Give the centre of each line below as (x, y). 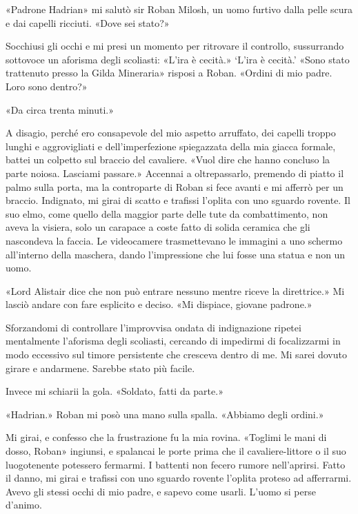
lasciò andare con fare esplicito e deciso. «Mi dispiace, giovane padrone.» (159, 304)
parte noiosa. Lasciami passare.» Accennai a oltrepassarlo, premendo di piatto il (175, 173)
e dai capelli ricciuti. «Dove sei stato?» (88, 22)
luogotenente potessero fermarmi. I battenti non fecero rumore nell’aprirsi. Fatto (176, 464)
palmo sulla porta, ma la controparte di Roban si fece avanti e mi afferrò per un (175, 186)
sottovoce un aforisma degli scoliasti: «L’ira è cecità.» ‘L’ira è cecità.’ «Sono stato (178, 59)
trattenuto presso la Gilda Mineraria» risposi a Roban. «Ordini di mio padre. (169, 73)
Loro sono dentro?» (47, 86)
